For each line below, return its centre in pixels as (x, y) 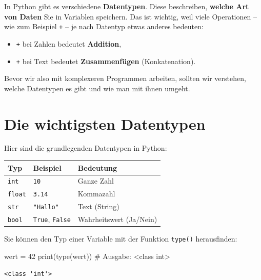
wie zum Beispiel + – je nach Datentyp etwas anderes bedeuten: (104, 26)
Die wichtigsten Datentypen (105, 123)
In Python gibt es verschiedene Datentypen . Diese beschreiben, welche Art (127, 6)
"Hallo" (46, 207)
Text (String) (98, 206)
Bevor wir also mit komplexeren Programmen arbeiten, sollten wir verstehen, (125, 78)
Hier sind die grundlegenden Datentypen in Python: (86, 148)
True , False (52, 219)
